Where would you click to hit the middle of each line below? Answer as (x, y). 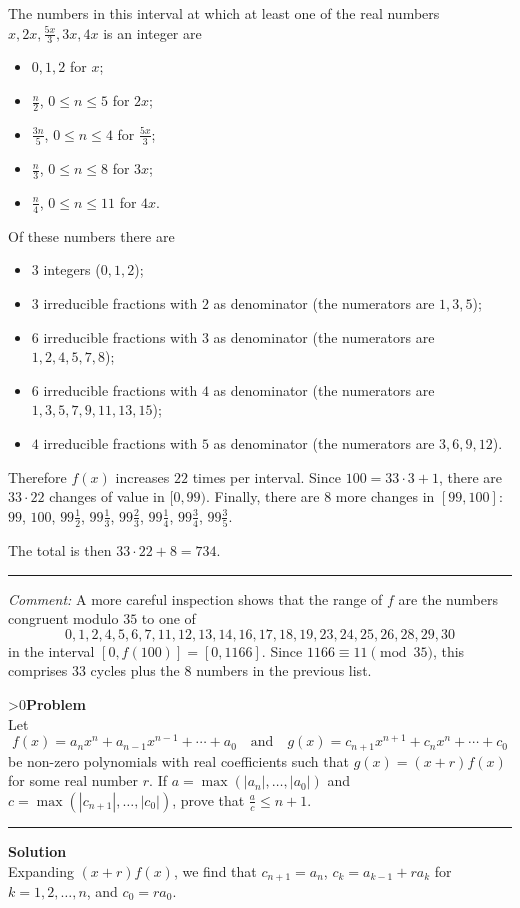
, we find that (215, 870)
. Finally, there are (263, 496)
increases (142, 476)
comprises (38, 670)
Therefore (37, 476)
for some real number (73, 780)
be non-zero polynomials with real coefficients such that (178, 760)
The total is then (60, 550)
